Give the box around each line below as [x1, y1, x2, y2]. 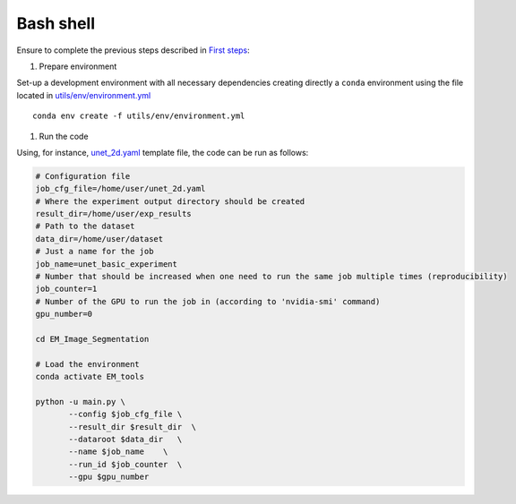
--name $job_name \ [68, 447, 168, 457]
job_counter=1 [35, 284, 98, 295]
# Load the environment [35, 359, 141, 369]
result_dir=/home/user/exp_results [35, 209, 192, 219]
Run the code [39, 131, 89, 141]
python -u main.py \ [35, 397, 125, 406]
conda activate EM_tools [35, 372, 145, 382]
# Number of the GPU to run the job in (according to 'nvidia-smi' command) [35, 296, 381, 306]
